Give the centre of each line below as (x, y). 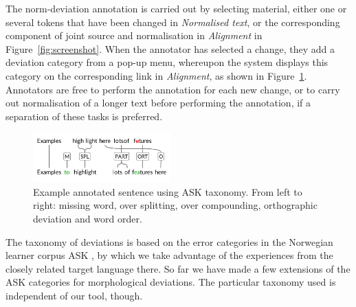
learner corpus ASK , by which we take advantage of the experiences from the (169, 255)
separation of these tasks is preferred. (84, 116)
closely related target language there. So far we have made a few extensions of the (178, 268)
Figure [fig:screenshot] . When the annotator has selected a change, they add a (170, 48)
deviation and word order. (88, 218)
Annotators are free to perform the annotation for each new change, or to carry (173, 89)
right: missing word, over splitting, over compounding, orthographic (175, 205)
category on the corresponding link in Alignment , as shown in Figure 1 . (156, 75)
